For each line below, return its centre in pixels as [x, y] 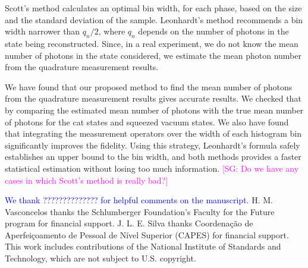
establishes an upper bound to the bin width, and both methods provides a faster [153, 157]
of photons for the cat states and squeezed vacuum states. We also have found [147, 122]
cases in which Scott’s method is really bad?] [87, 180]
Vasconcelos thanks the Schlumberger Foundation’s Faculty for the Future [140, 211]
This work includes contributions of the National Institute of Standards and [143, 246]
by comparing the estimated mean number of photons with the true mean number [154, 110]
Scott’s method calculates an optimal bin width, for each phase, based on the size [153, 8]
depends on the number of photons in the [213, 31]
